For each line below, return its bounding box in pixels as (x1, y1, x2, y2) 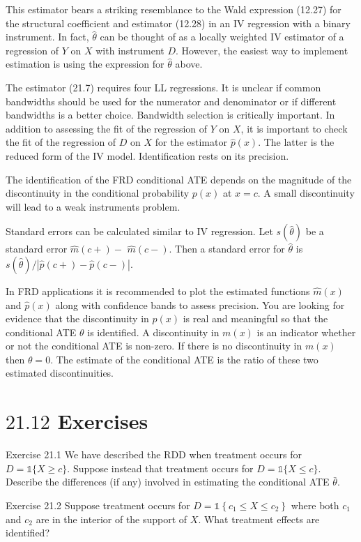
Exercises (57, 407, 148, 435)
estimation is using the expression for (6, 57, 164, 71)
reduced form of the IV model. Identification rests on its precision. (6, 148, 289, 163)
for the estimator (155, 135, 227, 149)
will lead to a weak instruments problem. (6, 199, 180, 213)
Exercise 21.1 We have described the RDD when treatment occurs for (6, 447, 302, 462)
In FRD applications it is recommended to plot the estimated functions (6, 283, 310, 298)
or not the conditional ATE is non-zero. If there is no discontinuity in (6, 338, 302, 353)
